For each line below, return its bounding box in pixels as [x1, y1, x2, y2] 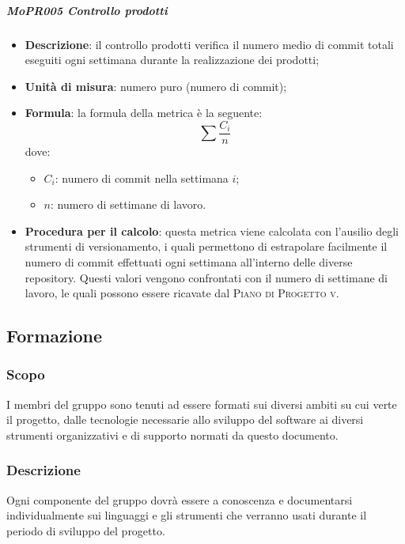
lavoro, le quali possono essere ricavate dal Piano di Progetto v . [25, 285, 339, 301]
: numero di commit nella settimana [55, 169, 229, 186]
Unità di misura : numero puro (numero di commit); [25, 77, 287, 94]
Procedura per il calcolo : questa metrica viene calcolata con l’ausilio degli [25, 222, 399, 239]
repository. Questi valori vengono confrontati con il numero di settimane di [25, 269, 388, 285]
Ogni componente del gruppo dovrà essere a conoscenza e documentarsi [6, 491, 353, 508]
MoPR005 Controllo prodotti [6, 2, 168, 18]
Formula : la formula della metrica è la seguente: [25, 104, 263, 121]
